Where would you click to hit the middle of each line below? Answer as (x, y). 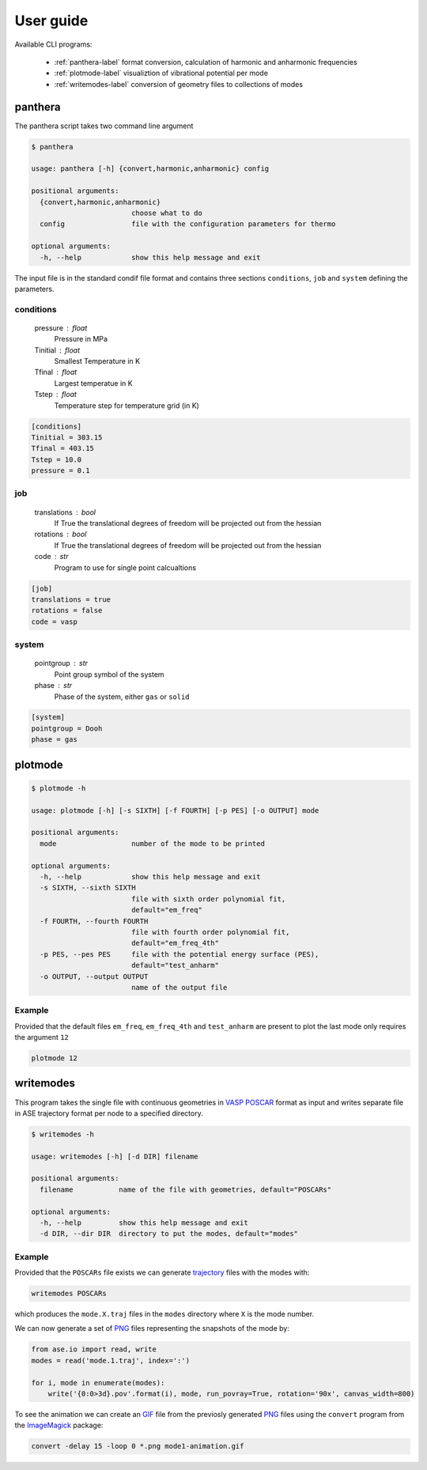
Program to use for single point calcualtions (125, 567)
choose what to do (167, 213)
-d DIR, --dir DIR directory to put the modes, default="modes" (169, 1234)
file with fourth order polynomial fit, (210, 932)
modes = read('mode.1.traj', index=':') (110, 1360)
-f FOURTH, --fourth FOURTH (94, 921)
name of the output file (179, 987)
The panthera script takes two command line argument (104, 126)
